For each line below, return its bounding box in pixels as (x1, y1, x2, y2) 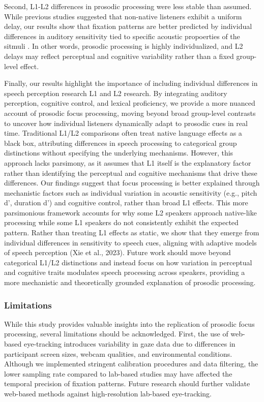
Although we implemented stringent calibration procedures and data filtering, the (4, 358, 258, 369)
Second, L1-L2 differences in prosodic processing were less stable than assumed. (4, 1, 252, 11)
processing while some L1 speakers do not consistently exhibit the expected (4, 217, 239, 228)
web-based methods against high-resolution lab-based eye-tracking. (4, 388, 212, 398)
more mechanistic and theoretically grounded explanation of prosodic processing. (4, 277, 256, 288)
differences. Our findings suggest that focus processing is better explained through (4, 177, 260, 188)
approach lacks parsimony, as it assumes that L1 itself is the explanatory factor (4, 157, 251, 168)
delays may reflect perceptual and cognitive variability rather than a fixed (4, 50, 234, 61)
